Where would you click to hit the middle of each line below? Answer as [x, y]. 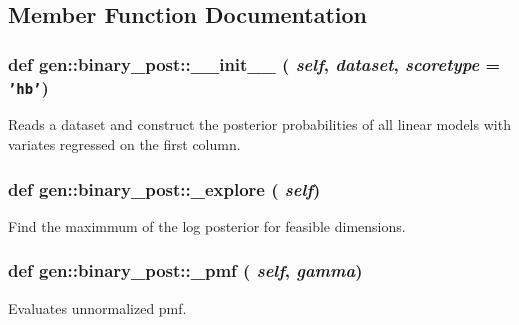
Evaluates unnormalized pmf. [97, 307]
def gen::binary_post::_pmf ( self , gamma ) [185, 270]
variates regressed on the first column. [124, 144]
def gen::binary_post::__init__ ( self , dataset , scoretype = [254, 63]
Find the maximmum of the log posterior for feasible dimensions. [207, 225]
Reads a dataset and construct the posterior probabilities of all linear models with [259, 124]
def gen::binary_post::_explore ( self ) [164, 188]
